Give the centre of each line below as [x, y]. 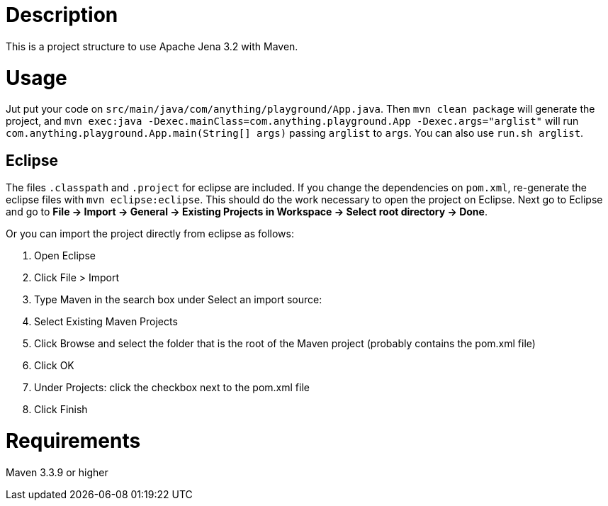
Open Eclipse [65, 256]
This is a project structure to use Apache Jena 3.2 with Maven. [152, 46]
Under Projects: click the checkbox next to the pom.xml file [172, 388]
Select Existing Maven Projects [106, 322]
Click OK [54, 366]
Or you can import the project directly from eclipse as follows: [150, 234]
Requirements [73, 440]
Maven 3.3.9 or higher [57, 472]
